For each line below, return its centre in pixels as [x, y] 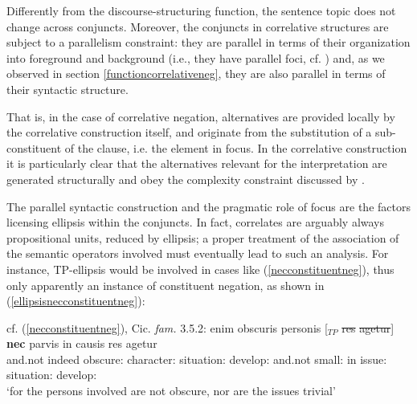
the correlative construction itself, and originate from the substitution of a [189, 132]
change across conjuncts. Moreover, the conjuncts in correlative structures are [198, 26]
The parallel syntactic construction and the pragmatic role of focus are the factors [208, 206]
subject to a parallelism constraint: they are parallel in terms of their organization [208, 42]
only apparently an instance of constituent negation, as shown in [166, 285]
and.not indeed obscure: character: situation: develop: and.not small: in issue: [197, 359]
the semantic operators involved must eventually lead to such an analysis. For [198, 253]
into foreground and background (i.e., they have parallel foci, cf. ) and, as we [196, 57]
